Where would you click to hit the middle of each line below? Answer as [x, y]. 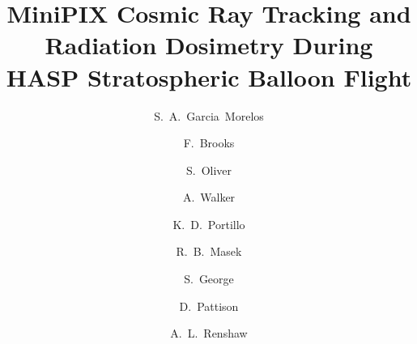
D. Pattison [209, 306]
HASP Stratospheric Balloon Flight [209, 76]
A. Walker [209, 197]
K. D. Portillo [209, 224]
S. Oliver [209, 170]
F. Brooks [209, 143]
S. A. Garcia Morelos [209, 115]
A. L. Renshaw [209, 333]
